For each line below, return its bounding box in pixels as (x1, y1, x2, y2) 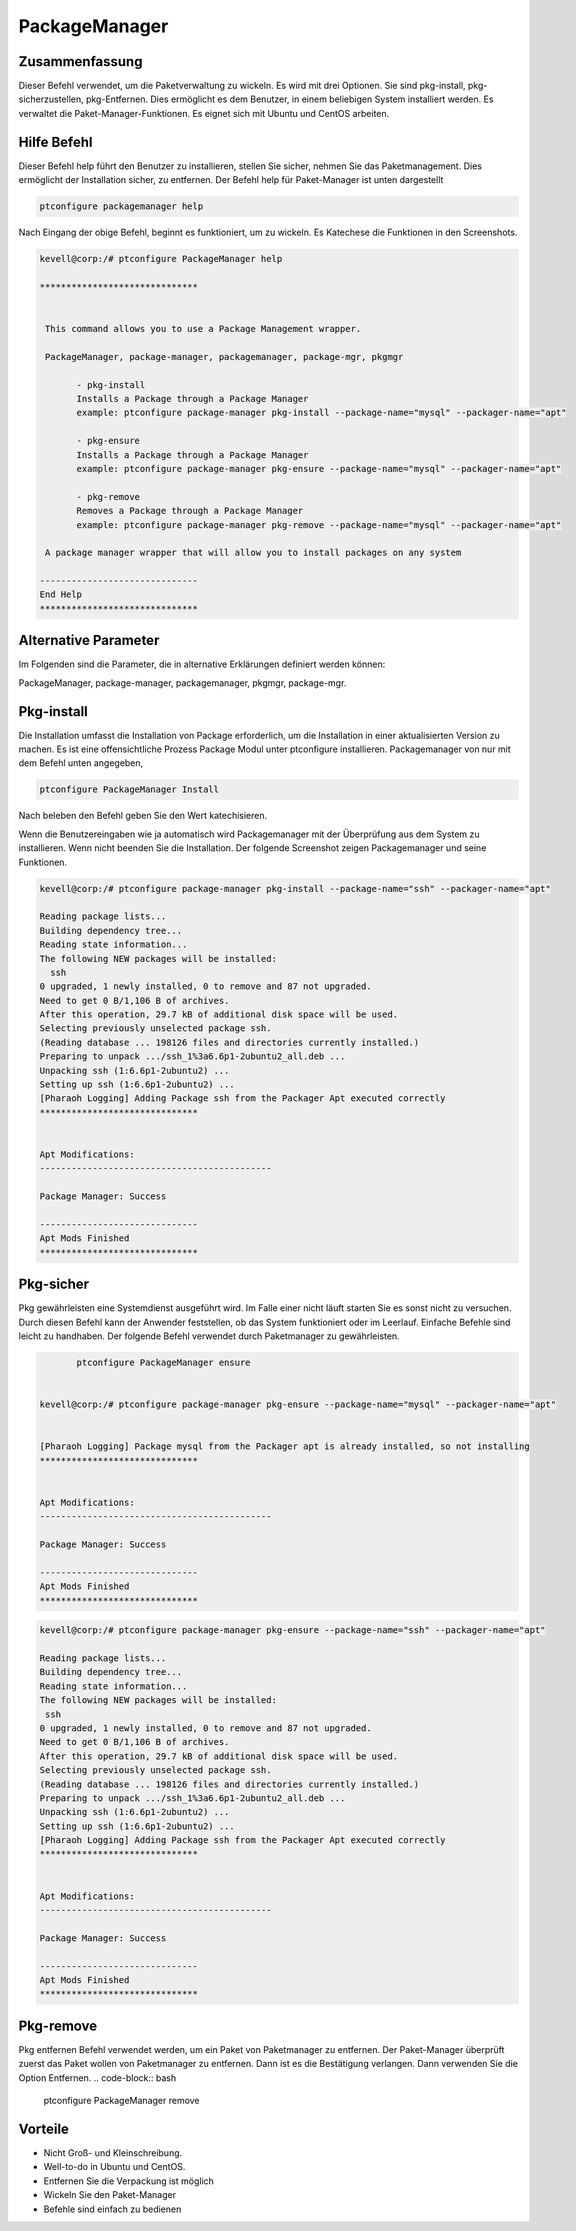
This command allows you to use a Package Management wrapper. (45, 323, 362, 335)
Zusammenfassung (18, 53, 143, 70)
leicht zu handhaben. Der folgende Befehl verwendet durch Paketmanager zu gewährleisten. (18, 1330, 400, 1342)
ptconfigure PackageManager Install (39, 784, 220, 795)
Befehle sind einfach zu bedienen (43, 2203, 182, 2215)
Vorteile (18, 2120, 70, 2137)
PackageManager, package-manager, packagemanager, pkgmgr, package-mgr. (18, 676, 347, 689)
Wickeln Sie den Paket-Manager (43, 2189, 177, 2201)
